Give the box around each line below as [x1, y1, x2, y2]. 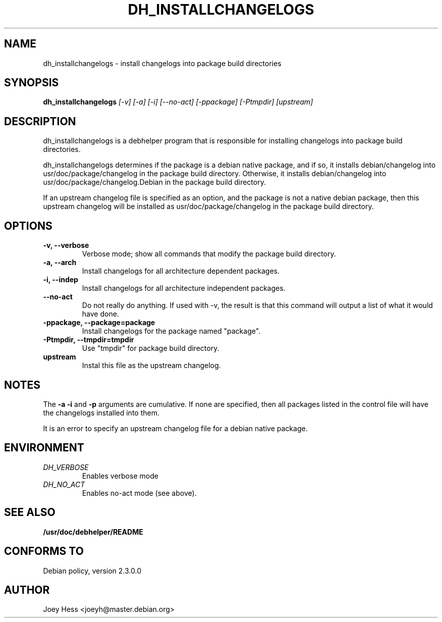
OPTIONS [4, 219, 52, 232]
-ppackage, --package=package [43, 318, 155, 327]
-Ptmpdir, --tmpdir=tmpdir [43, 335, 134, 344]
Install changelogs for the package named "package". [82, 327, 261, 336]
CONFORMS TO [4, 545, 84, 558]
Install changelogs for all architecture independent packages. [82, 284, 286, 293]
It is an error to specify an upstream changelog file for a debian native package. [43, 424, 308, 433]
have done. [82, 309, 119, 319]
